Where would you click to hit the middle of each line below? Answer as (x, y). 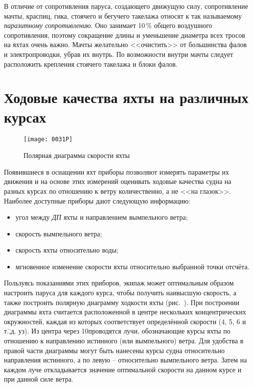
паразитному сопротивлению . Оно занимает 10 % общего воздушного (108, 25)
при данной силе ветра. (39, 379)
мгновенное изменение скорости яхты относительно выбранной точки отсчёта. (132, 266)
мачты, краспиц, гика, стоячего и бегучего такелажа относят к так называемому (123, 15)
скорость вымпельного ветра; (59, 233)
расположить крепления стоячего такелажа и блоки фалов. (91, 64)
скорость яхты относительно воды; (67, 250)
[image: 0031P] (48, 140)
